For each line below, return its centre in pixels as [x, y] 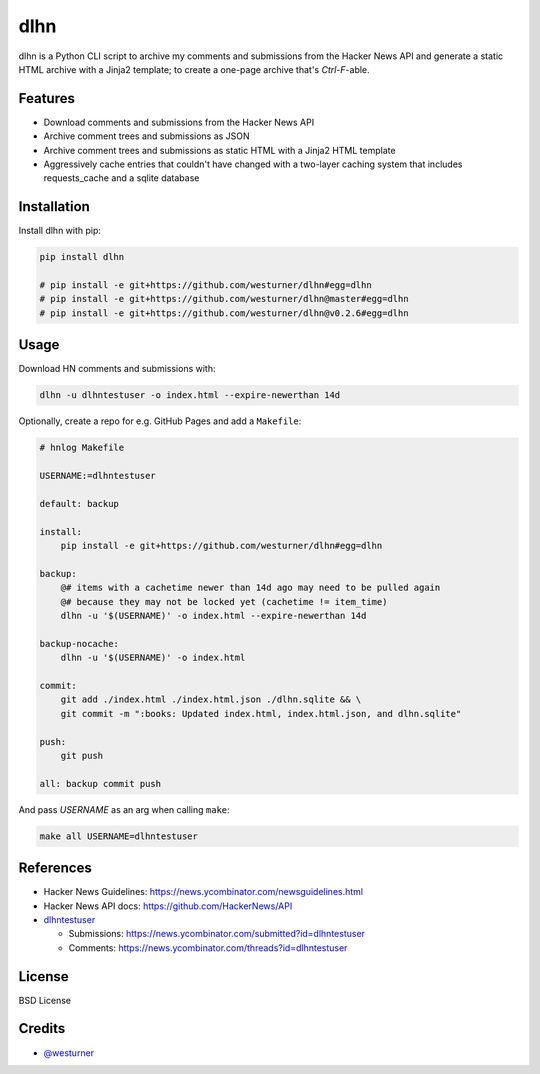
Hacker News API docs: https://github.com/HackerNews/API [168, 906]
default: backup [79, 503]
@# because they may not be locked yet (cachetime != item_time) [224, 601]
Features [46, 98]
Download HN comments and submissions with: [117, 369]
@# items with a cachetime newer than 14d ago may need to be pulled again [250, 588]
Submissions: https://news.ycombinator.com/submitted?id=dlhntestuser [216, 934]
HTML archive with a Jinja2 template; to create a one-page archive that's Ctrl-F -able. [194, 69]
